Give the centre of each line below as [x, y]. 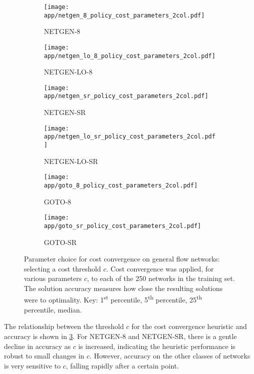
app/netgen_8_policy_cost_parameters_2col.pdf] [125, 15]
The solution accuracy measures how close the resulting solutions [124, 288]
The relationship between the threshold [64, 326]
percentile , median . [53, 309]
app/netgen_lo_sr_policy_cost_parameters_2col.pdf [130, 137]
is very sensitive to [32, 365]
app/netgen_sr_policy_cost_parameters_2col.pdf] [126, 96]
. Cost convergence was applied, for [160, 268]
